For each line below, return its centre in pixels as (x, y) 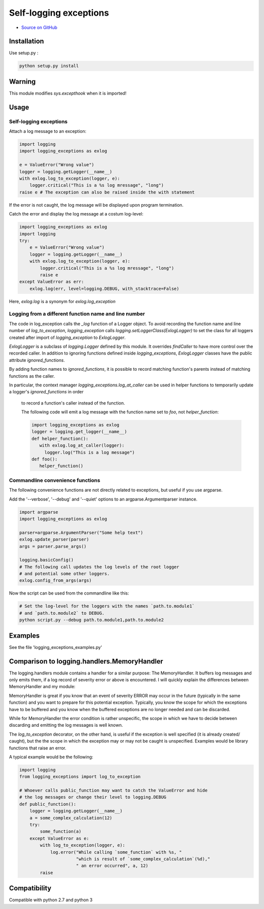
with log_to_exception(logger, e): (83, 845)
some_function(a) (61, 832)
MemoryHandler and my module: (42, 687)
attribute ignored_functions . (37, 360)
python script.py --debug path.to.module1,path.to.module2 (91, 620)
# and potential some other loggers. (65, 574)
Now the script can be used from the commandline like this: (69, 593)
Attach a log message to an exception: (48, 131)
